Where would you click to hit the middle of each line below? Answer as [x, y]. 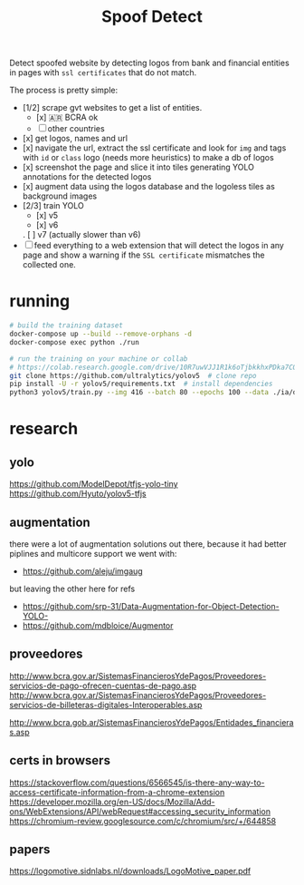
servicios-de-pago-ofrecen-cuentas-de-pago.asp [103, 686]
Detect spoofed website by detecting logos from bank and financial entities [149, 63]
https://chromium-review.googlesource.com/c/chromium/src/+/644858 [143, 821]
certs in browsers [60, 760]
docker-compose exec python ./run [75, 342]
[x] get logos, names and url [75, 139]
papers [30, 849]
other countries [76, 129]
